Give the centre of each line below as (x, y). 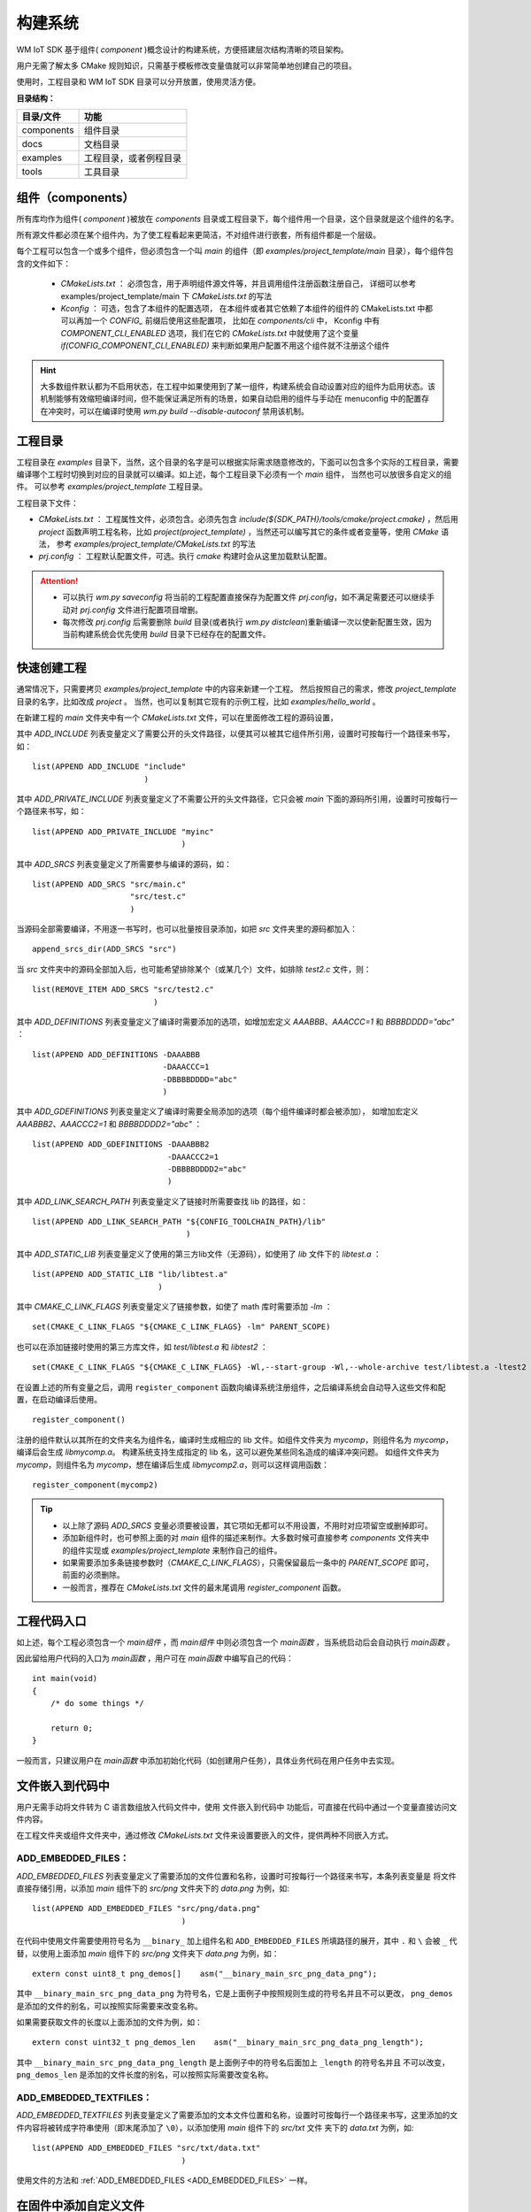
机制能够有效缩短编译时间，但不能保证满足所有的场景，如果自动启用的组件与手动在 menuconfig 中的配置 (231, 399)
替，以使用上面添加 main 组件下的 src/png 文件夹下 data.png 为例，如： (148, 1953)
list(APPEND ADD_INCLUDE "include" (109, 767)
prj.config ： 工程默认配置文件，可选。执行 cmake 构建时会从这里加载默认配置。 (185, 557)
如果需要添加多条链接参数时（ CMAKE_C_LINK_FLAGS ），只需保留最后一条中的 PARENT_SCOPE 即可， (248, 1563)
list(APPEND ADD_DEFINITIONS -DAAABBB (116, 1054)
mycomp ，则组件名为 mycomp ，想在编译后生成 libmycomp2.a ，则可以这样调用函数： (173, 1464)
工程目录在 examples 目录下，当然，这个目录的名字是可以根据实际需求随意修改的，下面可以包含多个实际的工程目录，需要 (238, 462)
